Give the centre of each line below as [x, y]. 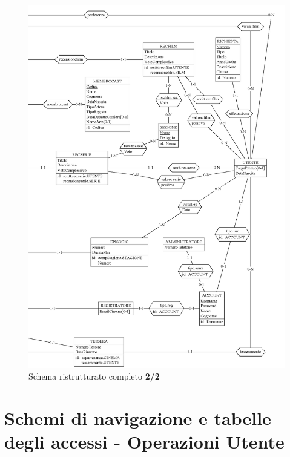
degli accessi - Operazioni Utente [144, 442]
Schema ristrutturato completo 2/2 [94, 376]
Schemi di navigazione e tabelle [138, 418]
